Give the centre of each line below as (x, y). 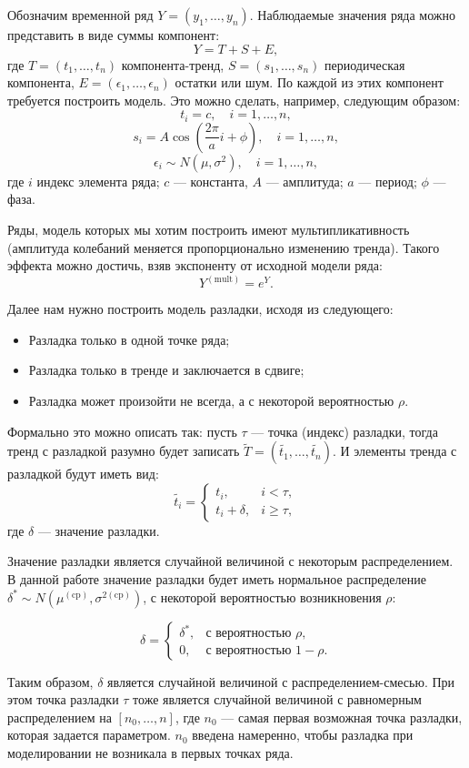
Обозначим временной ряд (80, 15)
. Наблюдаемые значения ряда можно (353, 15)
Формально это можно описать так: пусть (122, 431)
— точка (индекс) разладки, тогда (344, 431)
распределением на (60, 717)
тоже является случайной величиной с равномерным (277, 699)
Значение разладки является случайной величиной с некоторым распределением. (230, 561)
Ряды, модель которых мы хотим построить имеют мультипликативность (209, 230)
